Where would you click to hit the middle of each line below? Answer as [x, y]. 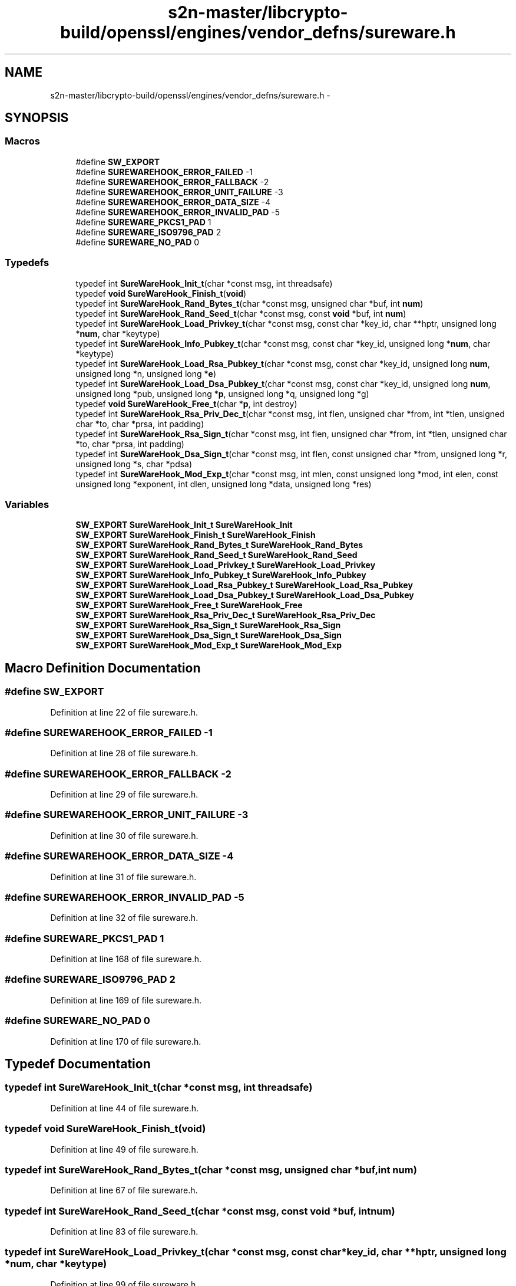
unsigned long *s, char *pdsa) [134, 464]
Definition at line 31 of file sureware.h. [123, 877]
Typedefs [27, 263]
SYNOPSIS [37, 118]
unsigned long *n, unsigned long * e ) [146, 373]
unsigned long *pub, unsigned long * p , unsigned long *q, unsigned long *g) [222, 393]
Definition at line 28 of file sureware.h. [124, 753]
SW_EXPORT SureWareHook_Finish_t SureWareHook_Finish [196, 535]
